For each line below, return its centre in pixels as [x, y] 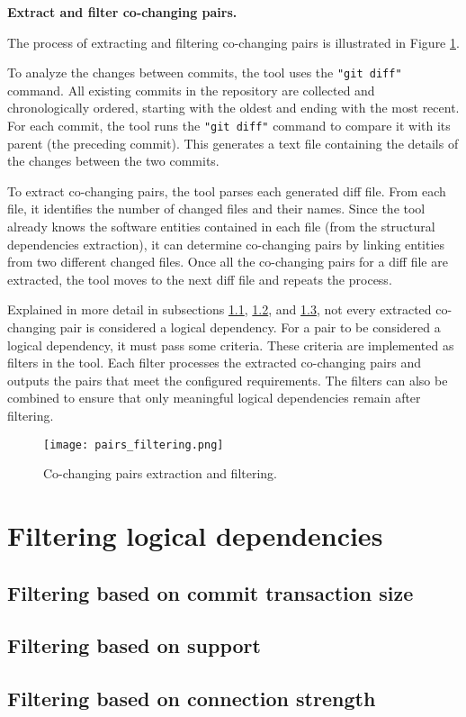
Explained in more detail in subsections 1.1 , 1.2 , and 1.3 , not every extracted [220, 309]
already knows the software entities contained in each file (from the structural [221, 227]
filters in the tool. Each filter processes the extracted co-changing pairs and [215, 363]
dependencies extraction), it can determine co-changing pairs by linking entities [226, 244]
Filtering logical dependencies [195, 535]
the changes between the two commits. [113, 161]
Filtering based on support [134, 645]
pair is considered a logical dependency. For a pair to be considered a [250, 327]
